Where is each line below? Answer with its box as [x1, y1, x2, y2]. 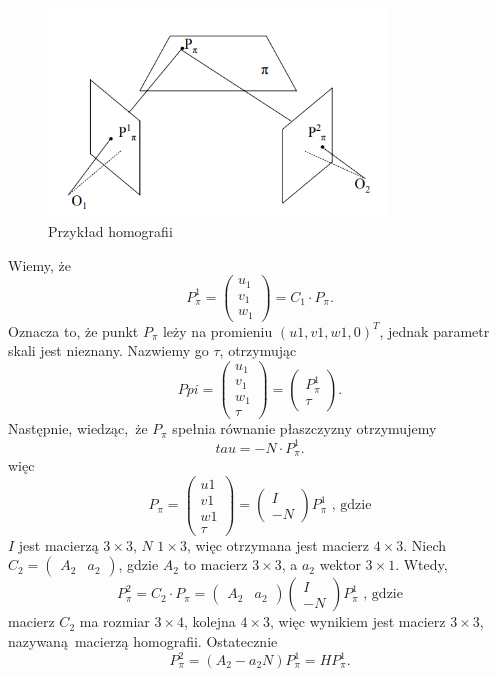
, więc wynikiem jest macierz [270, 611, 446, 632]
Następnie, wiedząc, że [8, 418, 148, 439]
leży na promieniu [162, 320, 273, 341]
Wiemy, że [8, 254, 71, 275]
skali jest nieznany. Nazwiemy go [8, 340, 209, 361]
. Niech [403, 534, 447, 555]
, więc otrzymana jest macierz [186, 534, 370, 555]
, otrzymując [219, 340, 297, 361]
